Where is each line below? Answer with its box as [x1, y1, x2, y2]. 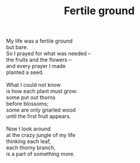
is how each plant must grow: [6, 87, 78, 95]
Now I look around [6, 125, 51, 132]
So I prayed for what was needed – [6, 50, 91, 57]
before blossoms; [6, 100, 49, 107]
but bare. [6, 44, 28, 51]
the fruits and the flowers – [6, 56, 72, 63]
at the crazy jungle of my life [6, 132, 76, 139]
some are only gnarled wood [6, 106, 76, 113]
